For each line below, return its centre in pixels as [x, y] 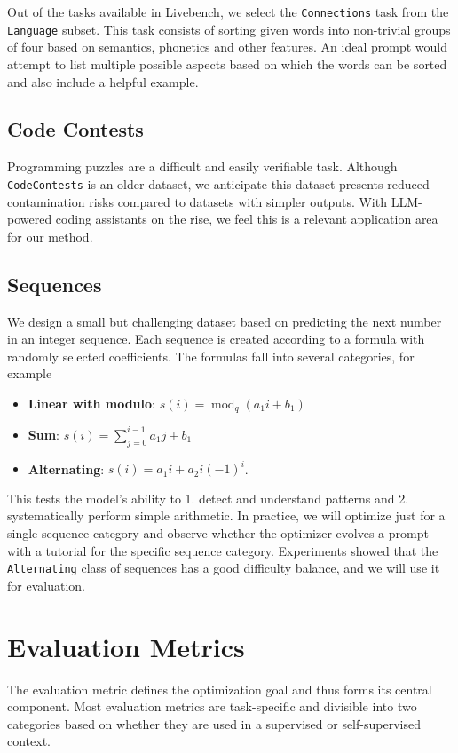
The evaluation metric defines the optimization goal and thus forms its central [220, 689]
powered [30, 219]
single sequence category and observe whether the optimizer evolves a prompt [218, 532]
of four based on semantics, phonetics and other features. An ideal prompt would [228, 47]
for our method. [50, 236]
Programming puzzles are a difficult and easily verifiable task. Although [202, 166]
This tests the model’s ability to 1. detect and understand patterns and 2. [208, 498]
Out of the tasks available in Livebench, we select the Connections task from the [228, 12]
